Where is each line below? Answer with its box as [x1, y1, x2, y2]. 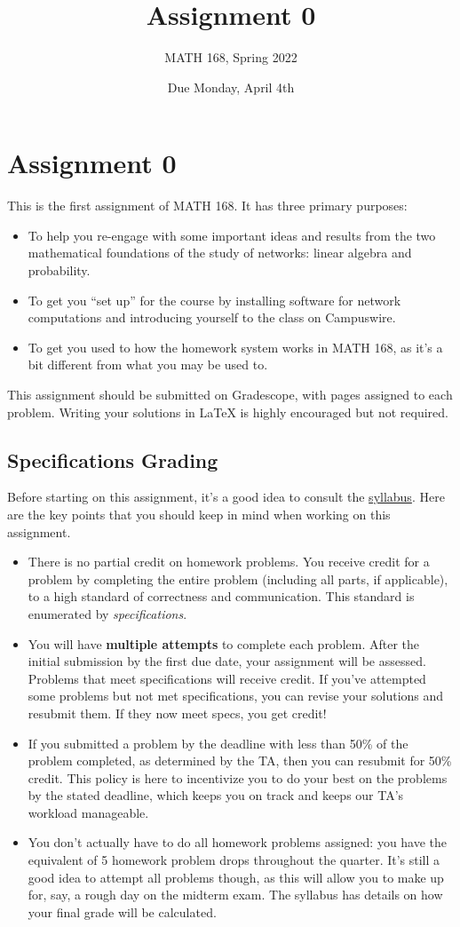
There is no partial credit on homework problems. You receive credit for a [28, 552, 430, 571]
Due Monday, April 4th [167, 77, 295, 96]
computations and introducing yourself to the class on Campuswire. [28, 308, 396, 327]
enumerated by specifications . [28, 604, 187, 622]
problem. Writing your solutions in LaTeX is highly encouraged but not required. [7, 402, 448, 421]
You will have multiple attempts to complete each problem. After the [28, 634, 420, 653]
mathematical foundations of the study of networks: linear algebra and [28, 243, 412, 262]
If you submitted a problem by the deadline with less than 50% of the [28, 733, 408, 752]
